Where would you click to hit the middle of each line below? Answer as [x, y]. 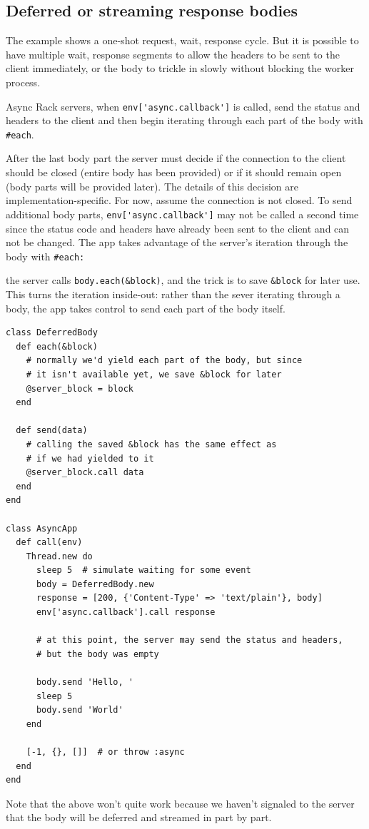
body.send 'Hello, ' [85, 682]
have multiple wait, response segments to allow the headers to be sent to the [173, 54]
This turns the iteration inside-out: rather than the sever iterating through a [173, 294]
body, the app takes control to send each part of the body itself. [146, 308]
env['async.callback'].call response [126, 612]
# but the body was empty [97, 654]
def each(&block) [57, 346]
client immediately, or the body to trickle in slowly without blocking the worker [180, 68]
